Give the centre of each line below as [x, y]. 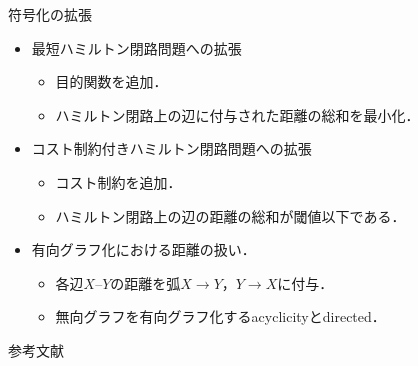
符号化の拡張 [50, 14]
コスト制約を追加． [118, 181]
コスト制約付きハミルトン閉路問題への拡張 [171, 148]
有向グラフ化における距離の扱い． [143, 249]
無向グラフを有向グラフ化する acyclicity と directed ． [220, 316]
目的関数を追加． [111, 81]
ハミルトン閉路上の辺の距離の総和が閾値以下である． [230, 215]
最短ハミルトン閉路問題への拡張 [136, 47]
